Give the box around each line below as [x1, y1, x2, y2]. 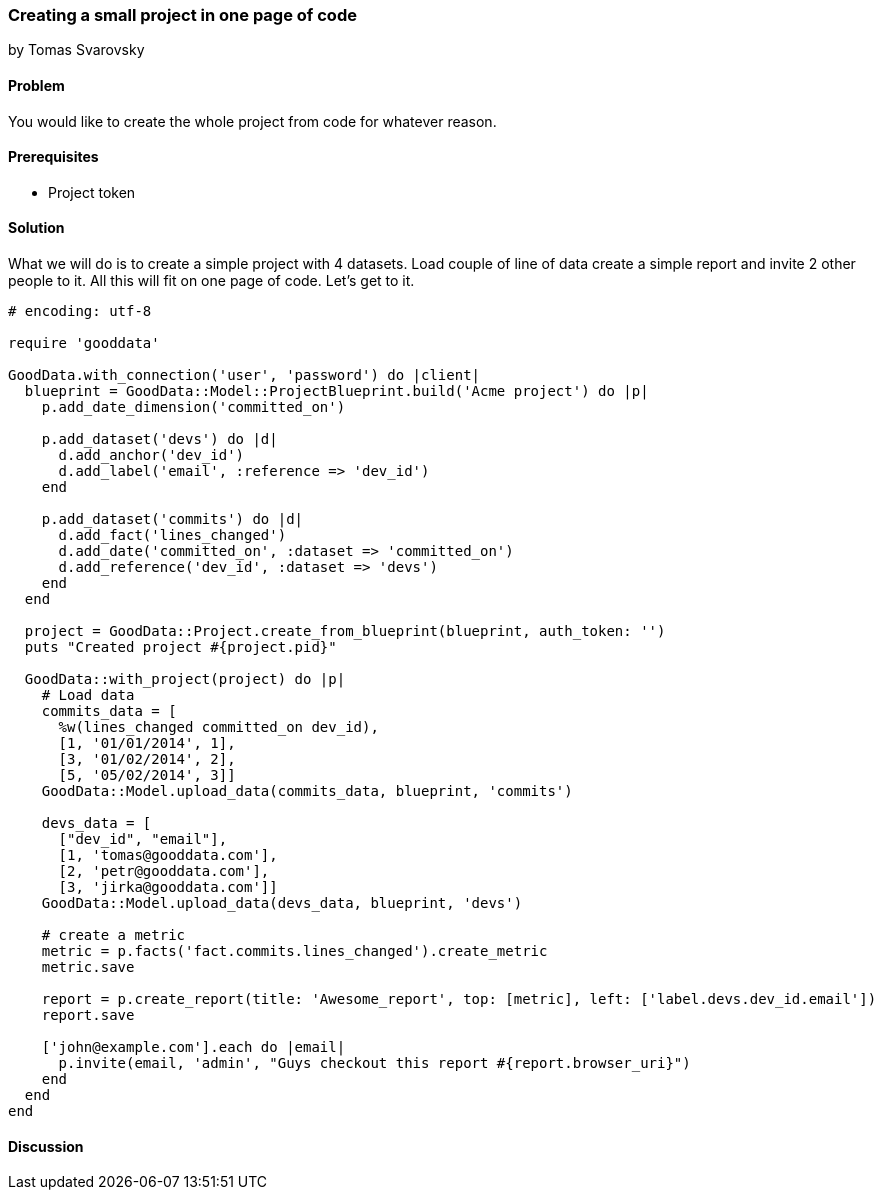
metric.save [41, 959, 135, 976]
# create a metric [41, 927, 186, 944]
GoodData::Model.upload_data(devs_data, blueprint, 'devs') [41, 895, 523, 912]
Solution [8, 219, 65, 237]
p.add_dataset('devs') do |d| [41, 431, 278, 448]
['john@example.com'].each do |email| [41, 1039, 346, 1056]
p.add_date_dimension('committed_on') [41, 399, 346, 416]
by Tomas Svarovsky [8, 41, 145, 59]
